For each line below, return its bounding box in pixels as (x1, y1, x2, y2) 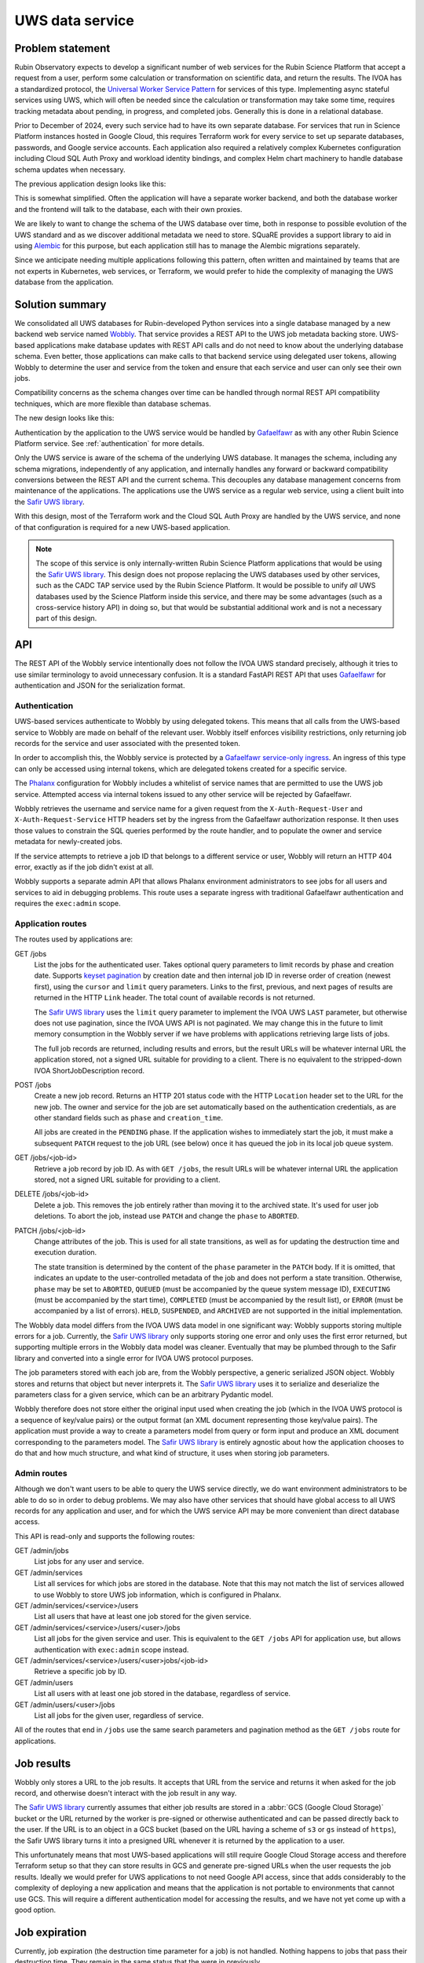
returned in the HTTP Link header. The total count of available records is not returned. (34, 993, 316, 1003)
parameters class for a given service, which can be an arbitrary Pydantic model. (14, 1390, 274, 1399)
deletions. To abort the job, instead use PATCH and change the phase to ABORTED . (34, 1212, 300, 1221)
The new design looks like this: (14, 413, 115, 423)
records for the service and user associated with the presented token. (14, 738, 241, 748)
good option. (14, 1905, 57, 1914)
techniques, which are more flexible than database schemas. (14, 399, 211, 408)
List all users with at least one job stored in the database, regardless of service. (34, 1689, 291, 1698)
